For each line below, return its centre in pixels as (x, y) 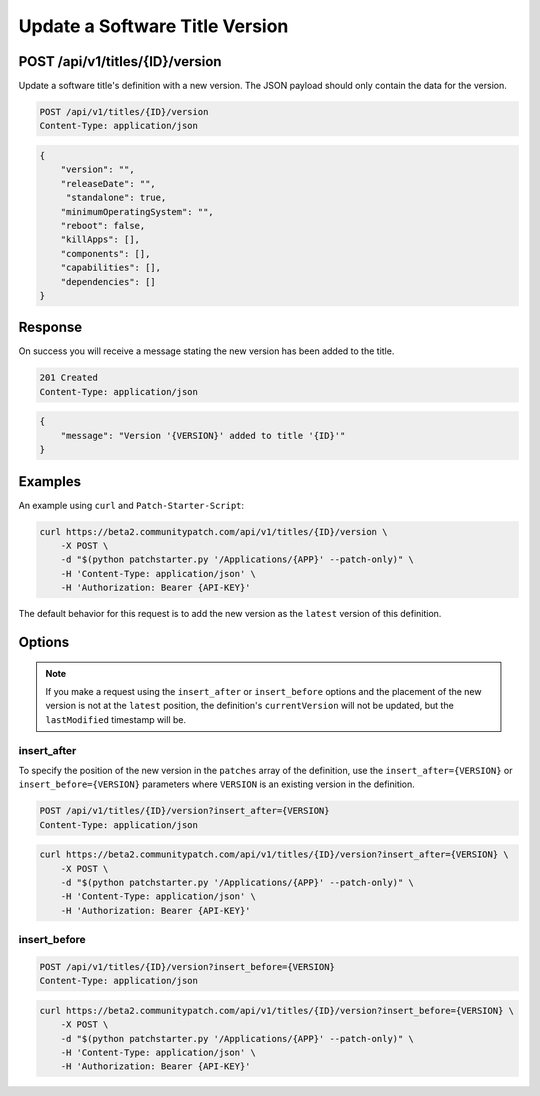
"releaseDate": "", (108, 183)
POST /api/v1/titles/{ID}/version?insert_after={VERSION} (184, 811)
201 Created (69, 378)
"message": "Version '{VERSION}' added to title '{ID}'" (203, 435)
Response (50, 327)
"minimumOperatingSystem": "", (137, 211)
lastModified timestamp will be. (116, 719)
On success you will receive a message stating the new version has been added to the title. (206, 351)
